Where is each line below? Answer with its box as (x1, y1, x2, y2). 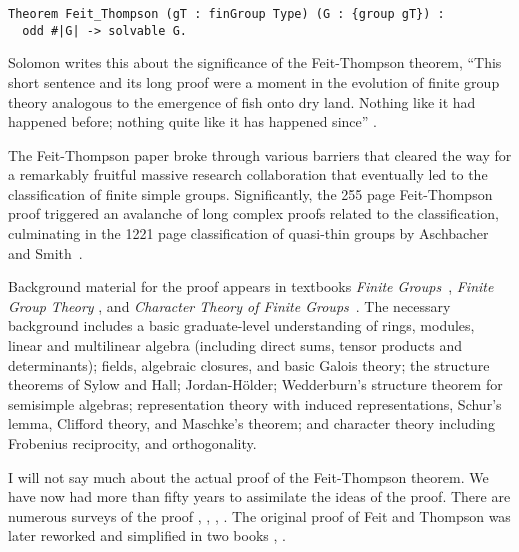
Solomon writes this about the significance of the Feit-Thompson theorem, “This (8, 52, 502, 73)
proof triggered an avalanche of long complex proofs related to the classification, (8, 203, 499, 224)
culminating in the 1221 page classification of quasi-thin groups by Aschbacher (8, 223, 489, 244)
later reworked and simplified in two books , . (8, 525, 286, 546)
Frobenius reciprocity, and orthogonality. (8, 433, 257, 453)
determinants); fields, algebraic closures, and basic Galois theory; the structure (8, 354, 490, 375)
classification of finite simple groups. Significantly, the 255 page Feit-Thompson (8, 183, 493, 204)
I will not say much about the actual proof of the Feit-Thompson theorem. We (8, 466, 489, 487)
